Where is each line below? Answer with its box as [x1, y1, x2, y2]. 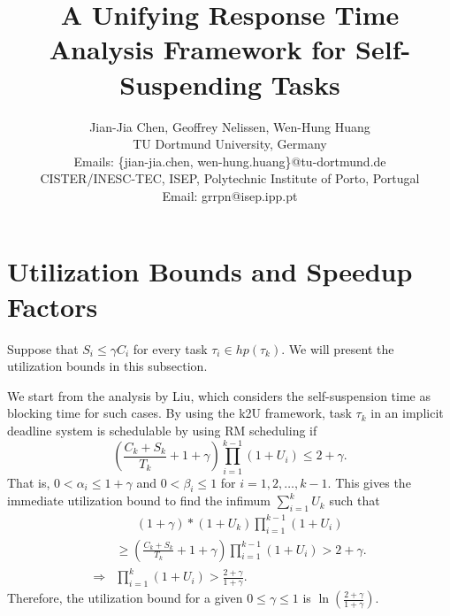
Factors [7, 288, 98, 324]
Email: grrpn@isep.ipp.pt [162, 186, 298, 204]
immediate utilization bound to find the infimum [7, 491, 271, 510]
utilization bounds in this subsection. [7, 357, 208, 375]
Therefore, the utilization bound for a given [7, 589, 243, 606]
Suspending [119, 65, 263, 102]
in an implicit [370, 404, 444, 422]
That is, [7, 473, 50, 491]
